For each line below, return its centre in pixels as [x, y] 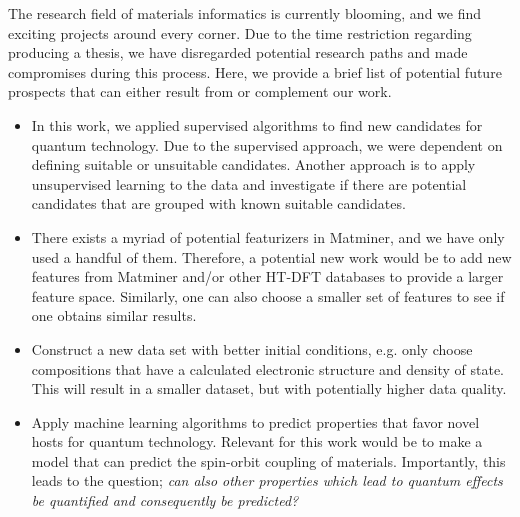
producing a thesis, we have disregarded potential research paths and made [238, 52]
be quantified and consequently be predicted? [165, 500]
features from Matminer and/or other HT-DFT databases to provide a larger [267, 276]
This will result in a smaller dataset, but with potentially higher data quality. [269, 388]
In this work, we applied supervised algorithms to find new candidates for [257, 124]
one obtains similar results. [114, 315]
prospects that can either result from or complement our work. [200, 91]
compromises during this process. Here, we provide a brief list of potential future [255, 71]
